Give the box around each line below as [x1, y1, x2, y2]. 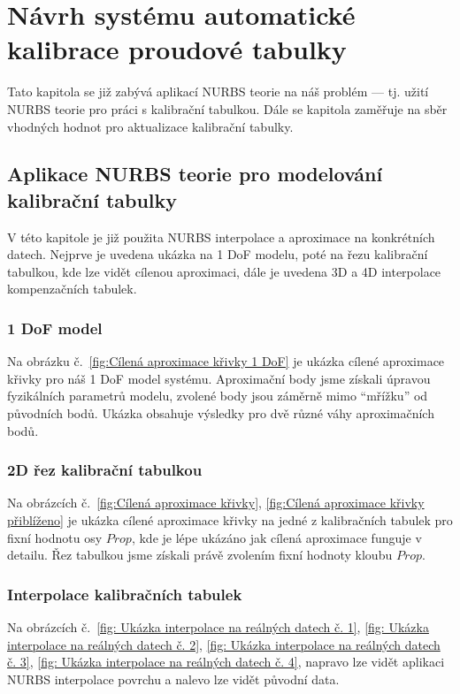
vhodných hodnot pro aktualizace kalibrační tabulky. [7, 117, 294, 135]
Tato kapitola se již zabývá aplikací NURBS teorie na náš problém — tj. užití [7, 82, 429, 101]
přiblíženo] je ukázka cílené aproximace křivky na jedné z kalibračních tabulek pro [7, 511, 453, 530]
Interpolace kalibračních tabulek [7, 583, 242, 605]
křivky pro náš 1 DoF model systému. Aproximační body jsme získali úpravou [7, 369, 431, 387]
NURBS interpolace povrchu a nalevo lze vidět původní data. [7, 669, 340, 688]
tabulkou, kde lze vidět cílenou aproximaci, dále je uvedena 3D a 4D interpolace [7, 262, 441, 280]
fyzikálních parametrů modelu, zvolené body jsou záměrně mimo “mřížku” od [7, 386, 428, 405]
